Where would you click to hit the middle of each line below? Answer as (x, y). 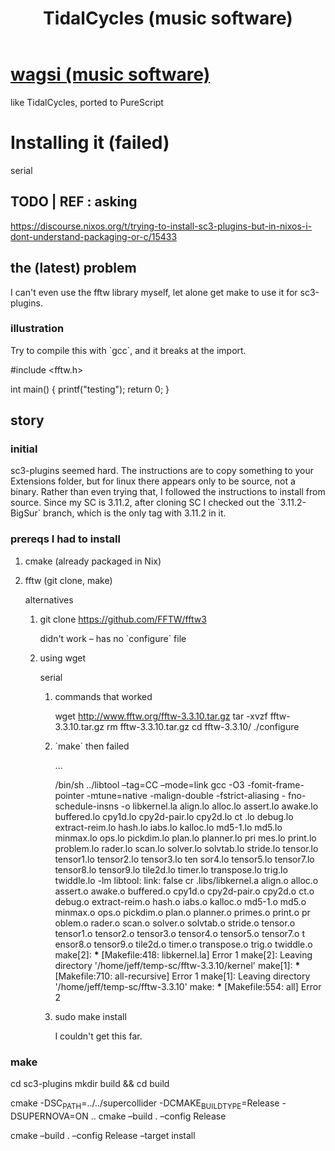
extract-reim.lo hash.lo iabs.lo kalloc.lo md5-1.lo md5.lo (168, 827)
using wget (62, 658)
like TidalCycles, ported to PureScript (87, 102)
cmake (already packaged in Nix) (93, 561)
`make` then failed (92, 746)
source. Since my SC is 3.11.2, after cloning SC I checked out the (142, 503)
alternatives (49, 599)
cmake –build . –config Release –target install (103, 1135)
